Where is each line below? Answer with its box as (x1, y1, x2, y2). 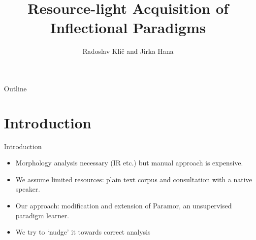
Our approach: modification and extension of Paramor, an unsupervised (15, 200, 232, 210)
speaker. (15, 184, 40, 194)
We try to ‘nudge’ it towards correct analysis (15, 227, 151, 237)
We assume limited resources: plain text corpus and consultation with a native (15, 174, 252, 184)
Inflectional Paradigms (50, 17, 206, 38)
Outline (4, 83, 27, 93)
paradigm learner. (15, 210, 69, 220)
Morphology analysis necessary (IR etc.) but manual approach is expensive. (15, 158, 243, 168)
